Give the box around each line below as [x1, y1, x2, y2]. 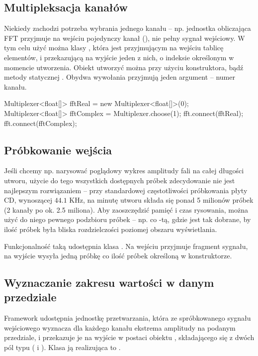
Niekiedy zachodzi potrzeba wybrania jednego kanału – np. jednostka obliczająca [4, 23, 251, 33]
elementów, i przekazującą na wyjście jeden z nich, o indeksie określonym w [4, 52, 234, 62]
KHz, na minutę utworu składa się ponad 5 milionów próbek [69, 195, 254, 205]
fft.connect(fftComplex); [4, 118, 77, 128]
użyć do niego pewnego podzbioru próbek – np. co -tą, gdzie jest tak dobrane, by [4, 214, 251, 225]
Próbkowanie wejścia [4, 142, 112, 157]
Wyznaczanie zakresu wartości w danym [4, 275, 214, 290]
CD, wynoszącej [4, 195, 53, 205]
